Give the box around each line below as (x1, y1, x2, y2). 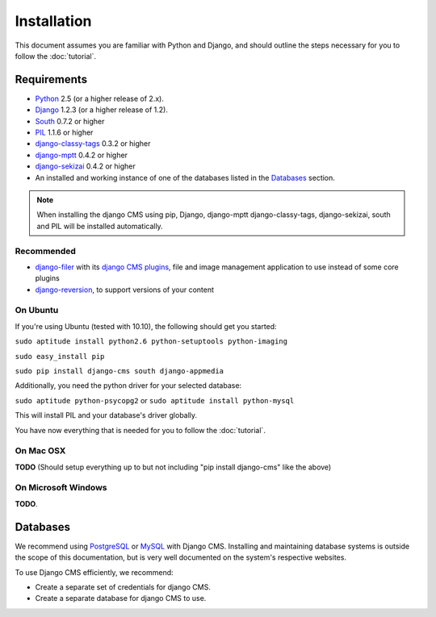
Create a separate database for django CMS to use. (35, 594, 207, 603)
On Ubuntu (15, 305, 59, 316)
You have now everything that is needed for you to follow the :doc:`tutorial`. (15, 425, 266, 435)
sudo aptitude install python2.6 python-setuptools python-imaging (15, 337, 288, 346)
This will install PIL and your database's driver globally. (15, 411, 198, 420)
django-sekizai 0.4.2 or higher (35, 161, 136, 171)
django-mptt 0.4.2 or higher (35, 150, 128, 160)
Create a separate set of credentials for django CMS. (35, 582, 212, 592)
